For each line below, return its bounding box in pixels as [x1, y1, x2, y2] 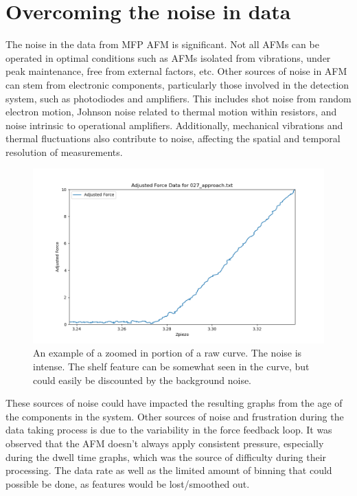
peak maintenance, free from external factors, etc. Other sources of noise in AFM [5, 64, 347, 78]
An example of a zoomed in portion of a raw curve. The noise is [33, 346, 302, 360]
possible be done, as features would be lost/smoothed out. [5, 476, 250, 491]
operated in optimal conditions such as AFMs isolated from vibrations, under [5, 50, 331, 65]
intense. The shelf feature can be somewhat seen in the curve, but [33, 359, 310, 374]
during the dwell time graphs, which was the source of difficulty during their [5, 449, 327, 464]
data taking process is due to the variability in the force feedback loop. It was [5, 422, 332, 437]
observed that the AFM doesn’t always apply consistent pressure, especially [5, 436, 324, 451]
